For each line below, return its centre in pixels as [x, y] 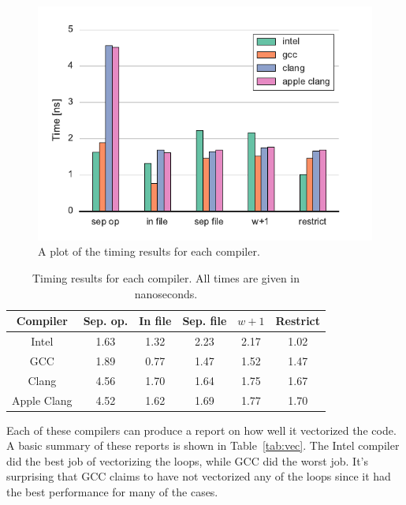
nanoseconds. [166, 293]
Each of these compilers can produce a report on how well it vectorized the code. [201, 430]
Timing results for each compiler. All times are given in [166, 277]
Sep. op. [106, 321]
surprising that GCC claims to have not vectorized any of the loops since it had [199, 476]
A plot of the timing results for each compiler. [149, 251]
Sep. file [205, 321]
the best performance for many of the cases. [112, 492]
